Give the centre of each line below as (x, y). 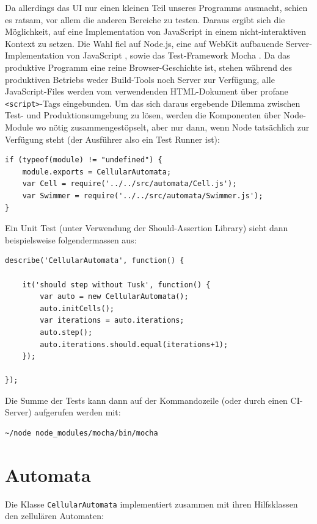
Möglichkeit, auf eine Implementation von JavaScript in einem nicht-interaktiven (156, 31)
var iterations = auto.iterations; (112, 321)
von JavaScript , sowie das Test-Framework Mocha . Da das (178, 55)
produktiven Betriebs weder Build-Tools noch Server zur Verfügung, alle (140, 79)
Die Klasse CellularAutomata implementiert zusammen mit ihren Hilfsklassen (151, 504)
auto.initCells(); (77, 308)
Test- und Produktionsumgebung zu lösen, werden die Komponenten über (143, 115)
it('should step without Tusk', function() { (116, 285)
